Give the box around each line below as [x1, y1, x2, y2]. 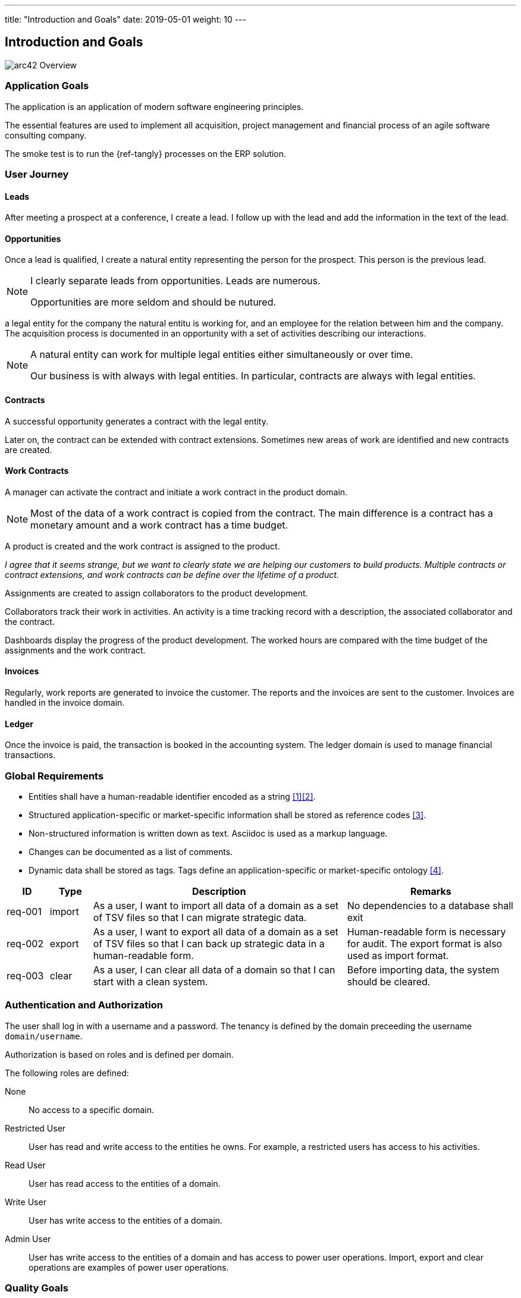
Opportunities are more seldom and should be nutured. [30, 296, 277, 309]
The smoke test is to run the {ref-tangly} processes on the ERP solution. [5, 148, 287, 159]
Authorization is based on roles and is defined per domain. [5, 1049, 234, 1060]
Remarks [410, 885, 451, 898]
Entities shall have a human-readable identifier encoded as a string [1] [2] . [29, 791, 316, 802]
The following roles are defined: [5, 1067, 129, 1078]
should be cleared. [347, 976, 431, 988]
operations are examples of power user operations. [29, 1262, 229, 1272]
